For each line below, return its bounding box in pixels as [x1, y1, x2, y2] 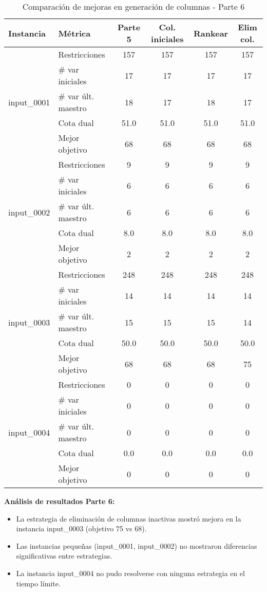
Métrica [58, 27, 91, 39]
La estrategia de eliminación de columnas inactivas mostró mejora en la [16, 513, 241, 524]
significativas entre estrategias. [16, 550, 112, 561]
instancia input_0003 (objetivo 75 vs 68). [16, 523, 147, 534]
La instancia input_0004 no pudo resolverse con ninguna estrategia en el [16, 567, 245, 578]
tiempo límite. [16, 578, 61, 588]
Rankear [194, 27, 228, 39]
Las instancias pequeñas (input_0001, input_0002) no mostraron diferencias [16, 540, 257, 551]
